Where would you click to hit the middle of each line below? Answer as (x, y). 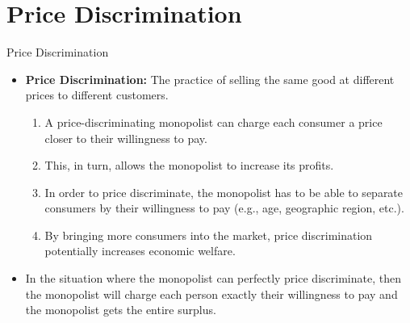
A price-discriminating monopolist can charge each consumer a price (213, 122)
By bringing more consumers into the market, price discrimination (209, 235)
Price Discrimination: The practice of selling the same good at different (210, 79)
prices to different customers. (97, 95)
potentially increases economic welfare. (140, 251)
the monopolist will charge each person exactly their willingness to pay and (211, 294)
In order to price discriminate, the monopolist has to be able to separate (224, 192)
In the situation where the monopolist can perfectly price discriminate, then (213, 278)
